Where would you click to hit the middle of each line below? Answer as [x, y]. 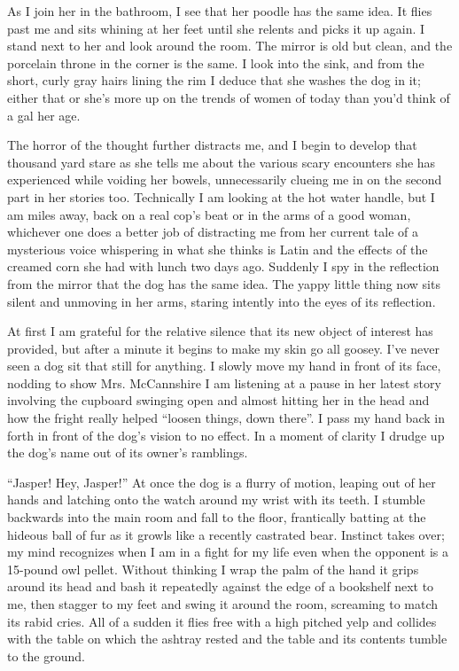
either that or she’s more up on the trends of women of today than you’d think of [229, 97]
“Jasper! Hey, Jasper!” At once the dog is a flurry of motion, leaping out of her [222, 482]
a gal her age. [44, 115]
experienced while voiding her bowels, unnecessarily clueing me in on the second [225, 179]
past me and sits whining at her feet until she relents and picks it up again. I [216, 28]
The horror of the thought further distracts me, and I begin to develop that [212, 145]
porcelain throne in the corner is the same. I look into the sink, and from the [216, 62]
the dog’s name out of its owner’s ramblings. [128, 453]
